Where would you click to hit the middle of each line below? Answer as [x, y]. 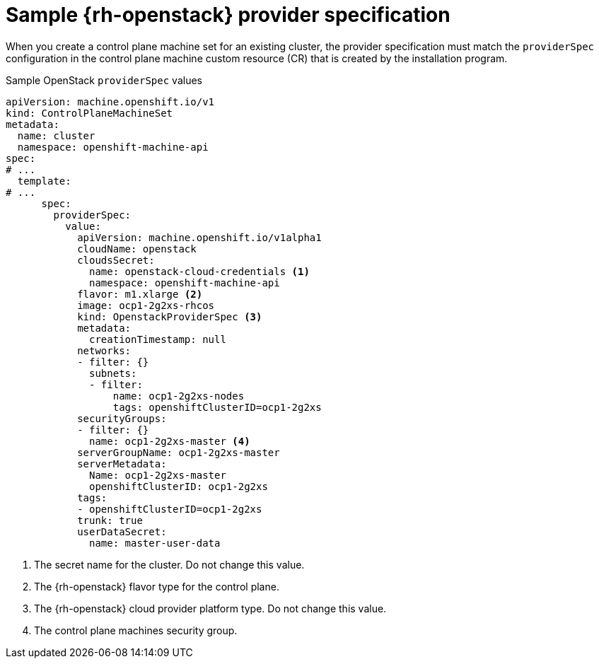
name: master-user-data [155, 543]
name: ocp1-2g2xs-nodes [179, 396]
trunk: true [110, 520]
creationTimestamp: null [158, 339]
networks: [104, 350]
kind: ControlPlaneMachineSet [89, 113]
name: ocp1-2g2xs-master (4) [170, 441]
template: [44, 181]
